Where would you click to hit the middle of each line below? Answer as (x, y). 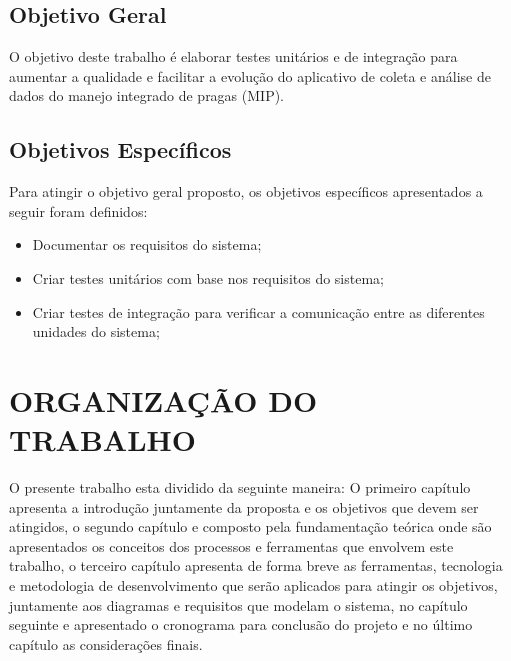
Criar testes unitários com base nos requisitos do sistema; (208, 277)
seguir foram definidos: (78, 210)
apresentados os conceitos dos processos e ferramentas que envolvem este (231, 545)
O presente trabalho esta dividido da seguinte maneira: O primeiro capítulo (240, 487)
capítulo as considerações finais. (106, 643)
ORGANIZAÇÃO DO (163, 399)
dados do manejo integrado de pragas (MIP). (147, 95)
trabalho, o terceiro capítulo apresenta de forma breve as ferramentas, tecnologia (256, 565)
